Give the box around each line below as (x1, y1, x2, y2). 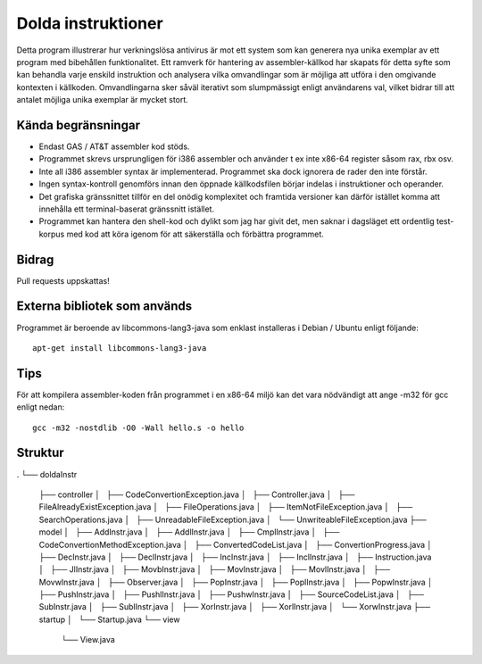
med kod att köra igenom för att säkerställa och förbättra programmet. (66, 228, 325, 239)
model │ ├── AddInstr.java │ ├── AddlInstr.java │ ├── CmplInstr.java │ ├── (38, 527, 340, 537)
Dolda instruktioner (16, 13, 164, 33)
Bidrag (16, 252, 54, 267)
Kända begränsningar (16, 117, 140, 133)
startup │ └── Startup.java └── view (38, 614, 180, 625)
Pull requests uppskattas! (16, 275, 111, 286)
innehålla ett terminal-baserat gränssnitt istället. (38, 203, 214, 214)
